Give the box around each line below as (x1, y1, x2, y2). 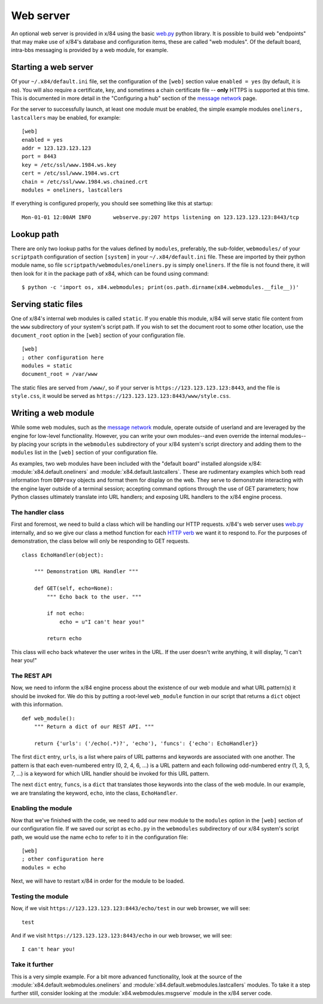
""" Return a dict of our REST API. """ (33, 723, 155, 730)
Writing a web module (11, 408, 95, 418)
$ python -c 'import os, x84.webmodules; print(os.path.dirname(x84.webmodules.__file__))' (22, 284, 299, 291)
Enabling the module (11, 804, 72, 813)
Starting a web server (11, 62, 94, 72)
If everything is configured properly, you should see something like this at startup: (11, 200, 213, 207)
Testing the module (11, 892, 69, 900)
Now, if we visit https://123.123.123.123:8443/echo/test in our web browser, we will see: (11, 905, 251, 912)
